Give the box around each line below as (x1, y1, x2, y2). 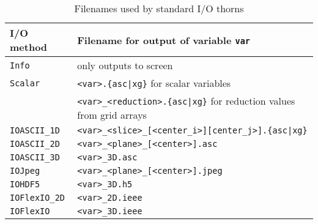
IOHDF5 (10, 179, 40, 189)
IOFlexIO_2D (10, 193, 65, 203)
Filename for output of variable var (77, 32, 251, 47)
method (10, 40, 48, 54)
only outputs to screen (77, 58, 173, 72)
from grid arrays (77, 108, 147, 122)
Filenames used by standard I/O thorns (74, 1, 244, 15)
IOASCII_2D (10, 139, 60, 149)
